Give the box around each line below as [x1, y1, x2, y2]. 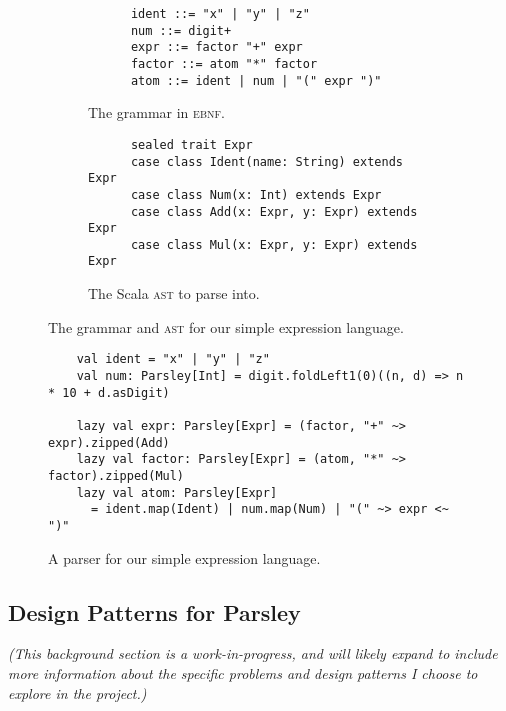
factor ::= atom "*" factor [130, 56, 318, 71]
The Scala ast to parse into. [88, 283, 260, 304]
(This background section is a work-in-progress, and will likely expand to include [8, 643, 498, 664]
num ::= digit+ [130, 23, 232, 38]
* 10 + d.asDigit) [48, 385, 170, 400]
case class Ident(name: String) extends [130, 154, 403, 169]
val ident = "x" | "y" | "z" [76, 352, 270, 367]
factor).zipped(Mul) [48, 468, 185, 483]
